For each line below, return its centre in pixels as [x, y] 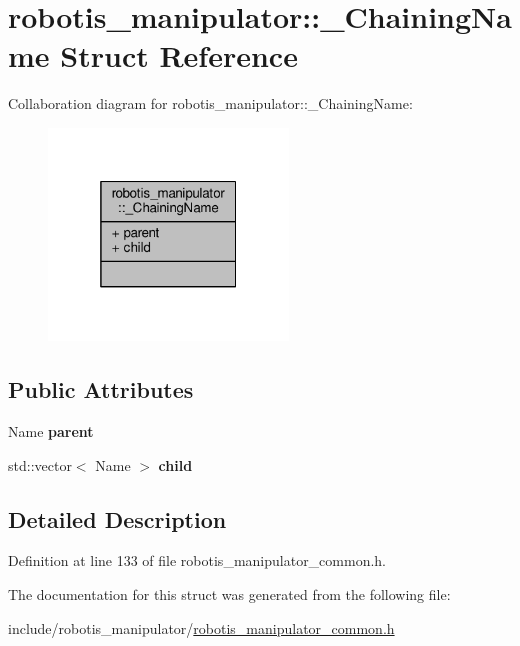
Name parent [51, 430]
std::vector [40, 464]
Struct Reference [179, 55]
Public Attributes [101, 389]
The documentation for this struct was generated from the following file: [229, 593]
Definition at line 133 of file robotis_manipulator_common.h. [197, 560]
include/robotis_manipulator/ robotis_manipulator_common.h [201, 627]
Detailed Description [117, 518]
